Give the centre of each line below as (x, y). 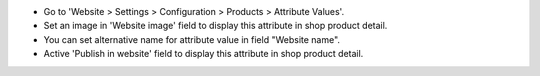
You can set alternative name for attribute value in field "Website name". (191, 39)
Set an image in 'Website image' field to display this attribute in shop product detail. (215, 26)
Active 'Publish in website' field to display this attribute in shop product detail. (203, 54)
